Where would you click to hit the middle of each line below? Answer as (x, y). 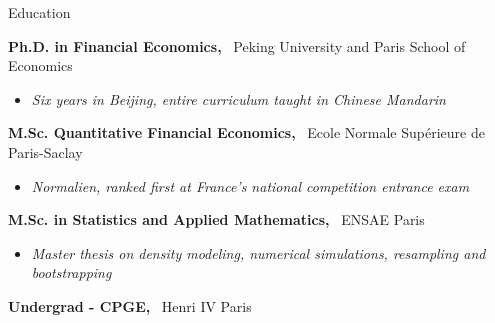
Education (39, 12)
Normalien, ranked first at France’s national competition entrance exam (250, 185)
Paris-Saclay (45, 151)
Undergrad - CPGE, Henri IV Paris (130, 305)
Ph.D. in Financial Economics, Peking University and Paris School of (237, 45)
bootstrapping (71, 272)
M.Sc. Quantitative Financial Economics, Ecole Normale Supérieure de (246, 132)
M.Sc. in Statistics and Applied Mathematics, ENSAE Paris (216, 219)
